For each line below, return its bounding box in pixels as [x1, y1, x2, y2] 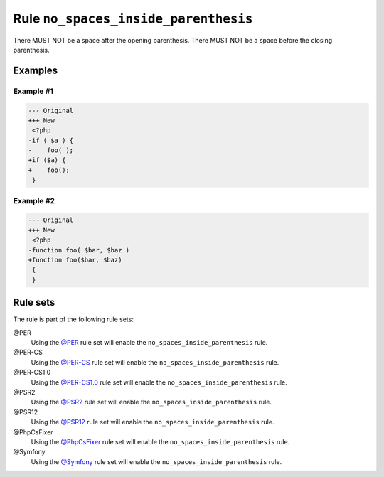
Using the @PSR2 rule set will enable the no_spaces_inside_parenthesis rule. [31, 398, 272, 407]
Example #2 [13, 195, 55, 205]
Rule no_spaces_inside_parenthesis [13, 11, 253, 26]
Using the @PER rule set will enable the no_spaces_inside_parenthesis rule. [31, 338, 268, 346]
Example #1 [13, 86, 53, 96]
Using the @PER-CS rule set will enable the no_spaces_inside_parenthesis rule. [31, 358, 279, 366]
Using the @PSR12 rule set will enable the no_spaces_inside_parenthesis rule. [31, 418, 274, 427]
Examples [13, 64, 58, 76]
